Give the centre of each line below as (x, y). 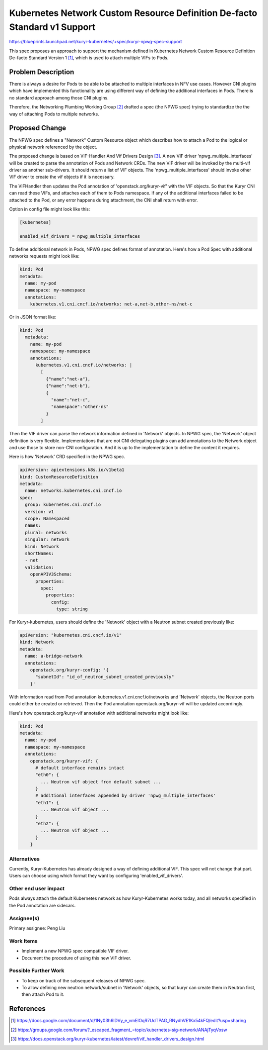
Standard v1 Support (52, 27)
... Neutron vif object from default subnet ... (101, 782)
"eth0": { (47, 775)
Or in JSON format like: (33, 317)
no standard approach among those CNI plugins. (59, 97)
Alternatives (24, 859)
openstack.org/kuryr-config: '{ (69, 670)
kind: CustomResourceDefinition (59, 477)
